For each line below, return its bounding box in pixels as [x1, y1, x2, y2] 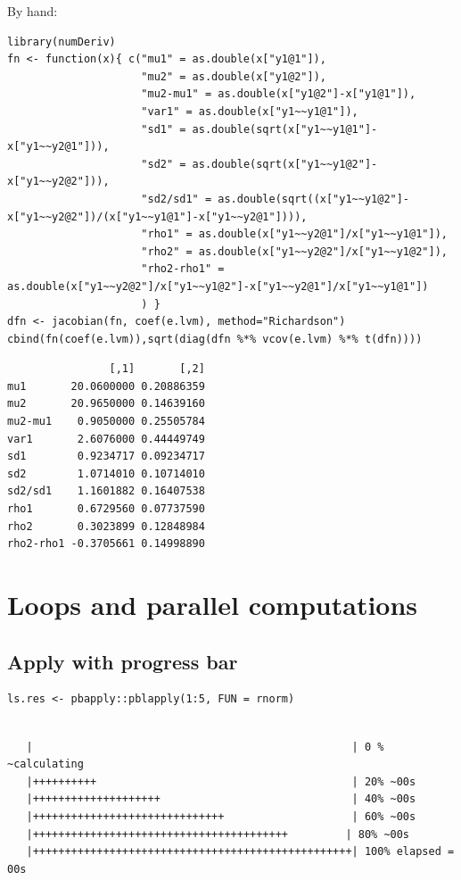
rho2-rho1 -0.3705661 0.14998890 [7, 537, 205, 551]
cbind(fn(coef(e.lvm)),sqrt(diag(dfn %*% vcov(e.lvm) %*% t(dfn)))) [7, 332, 423, 345]
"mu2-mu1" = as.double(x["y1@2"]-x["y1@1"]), [141, 87, 416, 101]
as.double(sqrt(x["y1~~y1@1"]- [192, 122, 378, 136]
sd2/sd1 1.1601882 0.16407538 [7, 485, 205, 498]
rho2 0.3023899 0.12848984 [7, 519, 205, 533]
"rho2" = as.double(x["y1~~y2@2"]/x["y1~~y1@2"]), [141, 245, 448, 258]
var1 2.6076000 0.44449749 [7, 432, 205, 445]
